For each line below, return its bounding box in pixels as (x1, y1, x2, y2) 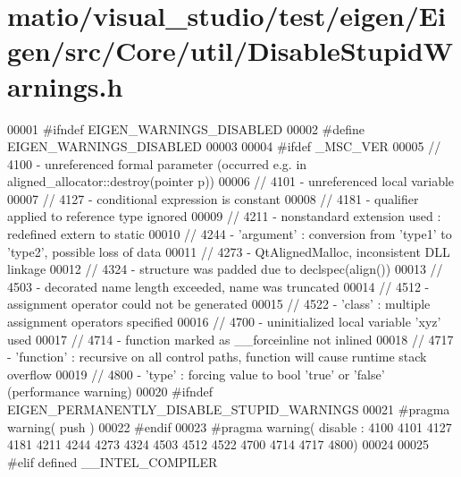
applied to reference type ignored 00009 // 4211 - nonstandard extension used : (7, 207, 441, 226)
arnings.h (7, 67, 123, 104)
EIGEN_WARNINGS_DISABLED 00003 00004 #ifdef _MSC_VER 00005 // (7, 137, 441, 156)
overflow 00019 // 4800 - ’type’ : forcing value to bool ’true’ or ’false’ (7, 364, 385, 383)
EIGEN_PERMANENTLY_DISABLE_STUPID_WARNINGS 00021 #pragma (7, 400, 450, 418)
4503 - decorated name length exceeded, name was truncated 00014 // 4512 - (7, 277, 430, 295)
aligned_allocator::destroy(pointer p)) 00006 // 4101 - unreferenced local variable (7, 172, 455, 191)
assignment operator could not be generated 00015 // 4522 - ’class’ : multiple (7, 294, 431, 313)
